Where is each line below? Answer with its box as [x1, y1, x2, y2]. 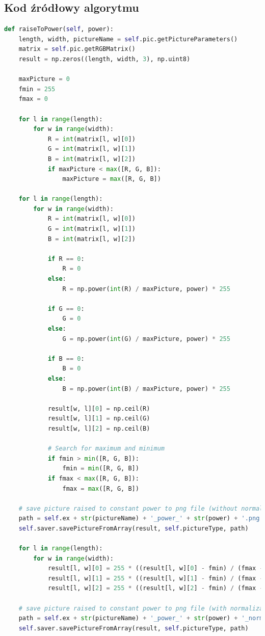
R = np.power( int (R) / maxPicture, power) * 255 [62, 285, 230, 293]
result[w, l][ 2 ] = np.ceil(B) [47, 425, 150, 432]
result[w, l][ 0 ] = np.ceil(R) [47, 405, 150, 412]
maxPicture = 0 [18, 75, 70, 83]
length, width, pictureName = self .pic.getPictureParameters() [18, 35, 238, 43]
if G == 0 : [47, 305, 85, 312]
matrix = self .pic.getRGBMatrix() [18, 45, 136, 53]
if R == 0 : [47, 255, 85, 262]
